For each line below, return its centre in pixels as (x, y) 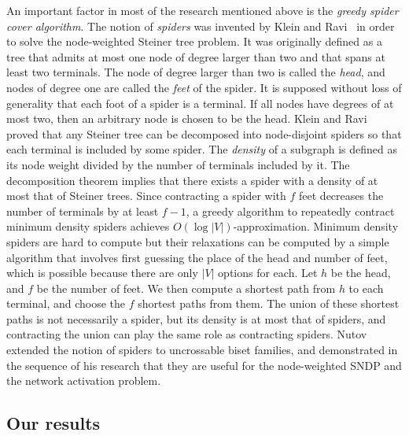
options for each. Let (268, 273)
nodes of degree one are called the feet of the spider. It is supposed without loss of (204, 87)
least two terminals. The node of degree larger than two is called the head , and (196, 72)
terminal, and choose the (66, 303)
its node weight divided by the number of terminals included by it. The (178, 164)
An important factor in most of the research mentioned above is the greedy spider (203, 10)
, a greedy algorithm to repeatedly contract (290, 211)
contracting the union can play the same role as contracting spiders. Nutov (187, 334)
